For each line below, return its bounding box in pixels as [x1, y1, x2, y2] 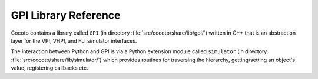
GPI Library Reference [11, 9, 121, 22]
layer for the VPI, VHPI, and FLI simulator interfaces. [11, 37, 137, 44]
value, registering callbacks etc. [11, 64, 88, 71]
